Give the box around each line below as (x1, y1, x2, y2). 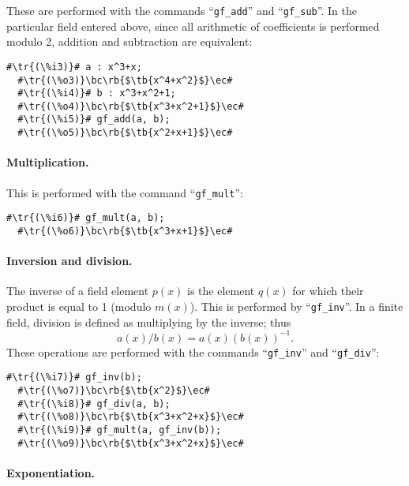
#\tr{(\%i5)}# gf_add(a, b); (17, 114, 171, 125)
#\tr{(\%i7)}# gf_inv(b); (6, 372, 142, 383)
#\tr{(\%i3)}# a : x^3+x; (6, 61, 142, 73)
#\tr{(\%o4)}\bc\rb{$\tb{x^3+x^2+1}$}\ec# (17, 100, 244, 112)
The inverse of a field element (6, 282, 149, 299)
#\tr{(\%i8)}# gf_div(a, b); (17, 398, 171, 409)
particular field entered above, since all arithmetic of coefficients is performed (6, 17, 380, 34)
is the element (187, 282, 255, 299)
